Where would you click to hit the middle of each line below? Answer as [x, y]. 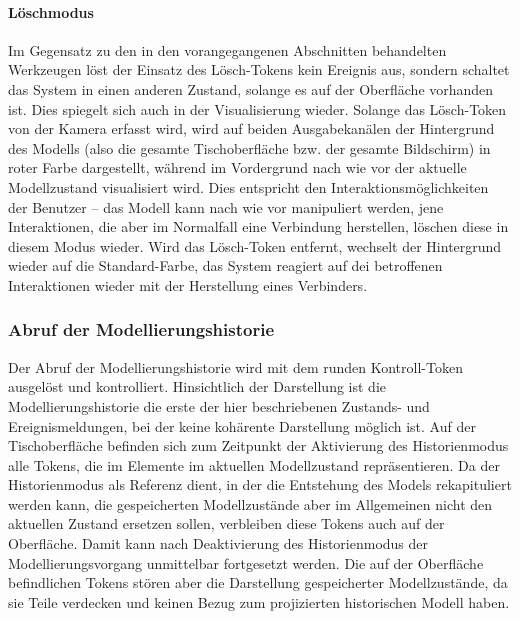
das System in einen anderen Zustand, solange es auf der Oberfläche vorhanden [251, 88]
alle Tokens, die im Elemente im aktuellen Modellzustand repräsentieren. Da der [254, 464]
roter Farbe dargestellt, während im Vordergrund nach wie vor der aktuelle [237, 167]
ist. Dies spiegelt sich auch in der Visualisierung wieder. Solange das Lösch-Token [257, 108]
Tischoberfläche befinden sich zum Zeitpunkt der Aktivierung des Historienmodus [258, 445]
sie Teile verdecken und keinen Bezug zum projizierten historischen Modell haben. [259, 601]
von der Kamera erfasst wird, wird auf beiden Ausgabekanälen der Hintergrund [251, 128]
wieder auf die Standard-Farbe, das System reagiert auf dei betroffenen [225, 265]
